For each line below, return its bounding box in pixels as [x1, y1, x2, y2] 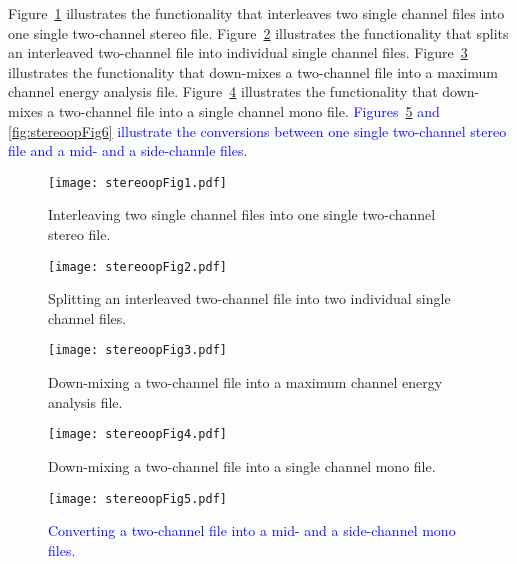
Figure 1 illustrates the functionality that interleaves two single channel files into [8, 3, 505, 23]
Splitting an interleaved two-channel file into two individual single [48, 288, 451, 309]
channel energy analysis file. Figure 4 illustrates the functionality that [8, 81, 438, 102]
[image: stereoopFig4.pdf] [48, 427, 227, 442]
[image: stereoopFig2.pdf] [48, 259, 227, 274]
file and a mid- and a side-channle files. [8, 140, 248, 161]
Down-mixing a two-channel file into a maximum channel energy [48, 372, 443, 393]
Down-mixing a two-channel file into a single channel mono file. [48, 455, 436, 476]
